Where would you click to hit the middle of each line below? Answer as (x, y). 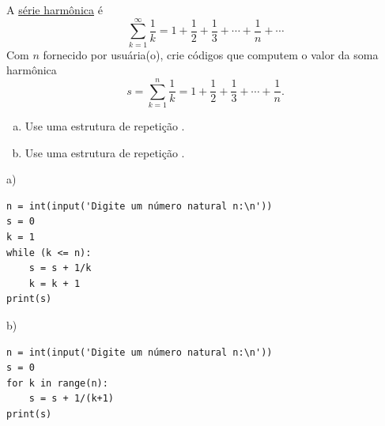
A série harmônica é (55, 9)
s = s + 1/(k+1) (72, 399)
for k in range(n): (57, 383)
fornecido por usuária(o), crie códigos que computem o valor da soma (211, 54)
